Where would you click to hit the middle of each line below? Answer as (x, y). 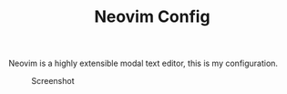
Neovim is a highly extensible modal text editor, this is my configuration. (143, 63)
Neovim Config (152, 17)
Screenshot (53, 81)
